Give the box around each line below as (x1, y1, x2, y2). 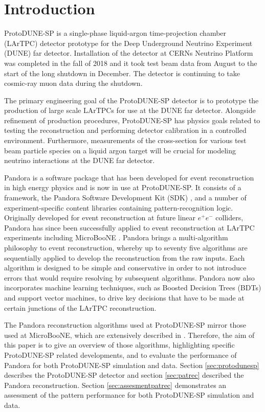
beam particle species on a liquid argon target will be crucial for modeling (4, 145, 236, 155)
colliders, (215, 212, 244, 223)
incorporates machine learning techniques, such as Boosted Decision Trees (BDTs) (4, 282, 261, 293)
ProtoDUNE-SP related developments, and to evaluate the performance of (4, 349, 237, 360)
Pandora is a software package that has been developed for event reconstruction (4, 172, 254, 182)
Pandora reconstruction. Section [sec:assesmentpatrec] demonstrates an (4, 379, 227, 390)
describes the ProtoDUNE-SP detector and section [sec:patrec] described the (4, 370, 244, 380)
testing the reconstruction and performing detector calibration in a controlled (4, 125, 247, 135)
